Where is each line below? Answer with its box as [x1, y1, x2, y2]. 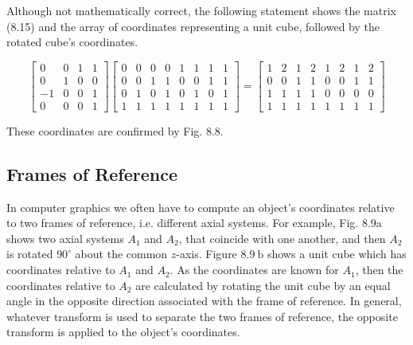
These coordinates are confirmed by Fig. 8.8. [6, 122, 224, 139]
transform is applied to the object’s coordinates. [6, 323, 240, 340]
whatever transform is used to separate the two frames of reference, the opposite [6, 308, 398, 324]
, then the [355, 261, 403, 278]
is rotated [6, 245, 53, 262]
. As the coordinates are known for [169, 261, 339, 278]
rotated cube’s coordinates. [6, 33, 138, 50]
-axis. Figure [176, 245, 237, 262]
